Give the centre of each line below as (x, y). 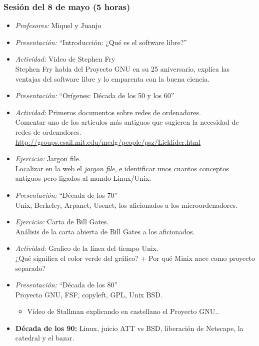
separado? (30, 268)
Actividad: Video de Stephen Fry (65, 59)
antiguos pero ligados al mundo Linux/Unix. (83, 178)
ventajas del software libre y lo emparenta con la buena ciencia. (112, 78)
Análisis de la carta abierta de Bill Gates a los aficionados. (105, 231)
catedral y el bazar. (45, 338)
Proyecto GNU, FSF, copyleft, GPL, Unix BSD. (89, 294)
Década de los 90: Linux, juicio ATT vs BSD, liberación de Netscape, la (129, 328)
